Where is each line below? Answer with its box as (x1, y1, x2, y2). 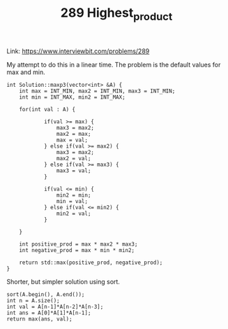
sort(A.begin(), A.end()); (6, 290, 85, 298)
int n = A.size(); (6, 297, 60, 304)
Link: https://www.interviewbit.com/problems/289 (6, 47, 150, 55)
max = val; (56, 136, 89, 143)
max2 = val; (56, 155, 91, 162)
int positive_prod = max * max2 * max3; (19, 240, 138, 248)
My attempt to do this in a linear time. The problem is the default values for (6, 60, 221, 69)
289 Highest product (60, 5, 173, 23)
